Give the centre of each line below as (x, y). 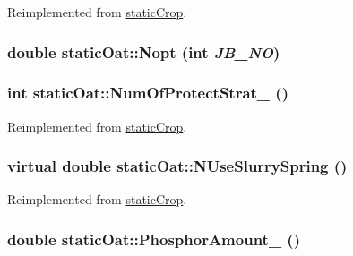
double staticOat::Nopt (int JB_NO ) (144, 51)
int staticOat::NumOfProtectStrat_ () (148, 93)
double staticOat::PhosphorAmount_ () (154, 239)
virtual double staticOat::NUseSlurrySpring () (177, 166)
